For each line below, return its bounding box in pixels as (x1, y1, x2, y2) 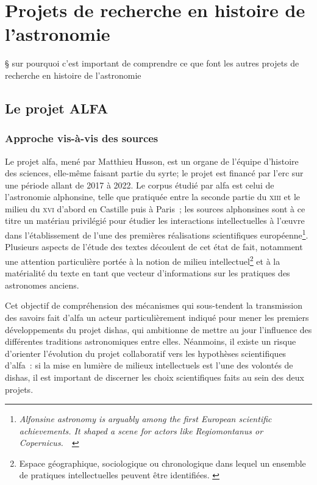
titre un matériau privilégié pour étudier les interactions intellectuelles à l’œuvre (5, 214, 305, 227)
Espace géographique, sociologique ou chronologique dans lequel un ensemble (19, 456, 306, 469)
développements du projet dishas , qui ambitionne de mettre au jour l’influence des (5, 323, 312, 336)
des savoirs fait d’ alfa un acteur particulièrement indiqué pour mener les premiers (5, 311, 309, 323)
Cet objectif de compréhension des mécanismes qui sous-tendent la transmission (5, 299, 302, 312)
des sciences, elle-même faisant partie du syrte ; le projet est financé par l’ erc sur (5, 167, 304, 179)
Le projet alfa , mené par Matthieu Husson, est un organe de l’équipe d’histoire (5, 154, 299, 167)
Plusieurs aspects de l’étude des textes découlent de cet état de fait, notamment (5, 240, 303, 253)
